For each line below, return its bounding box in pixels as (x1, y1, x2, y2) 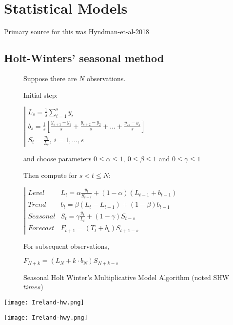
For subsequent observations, (23, 240, 109, 251)
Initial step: (23, 89, 58, 100)
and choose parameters (23, 153, 92, 164)
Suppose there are (23, 73, 77, 83)
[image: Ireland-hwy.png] (4, 314, 88, 321)
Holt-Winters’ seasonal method (4, 50, 164, 65)
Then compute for (23, 170, 78, 180)
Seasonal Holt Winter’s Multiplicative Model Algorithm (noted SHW (23, 272, 230, 282)
